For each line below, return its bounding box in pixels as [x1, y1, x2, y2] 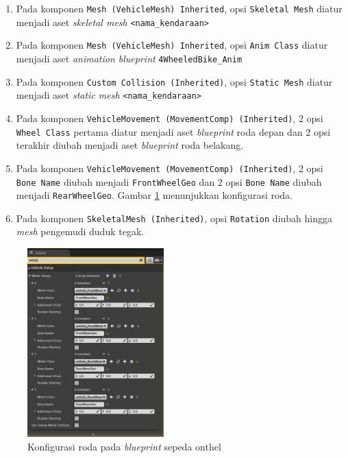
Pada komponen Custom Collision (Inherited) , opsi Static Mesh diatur [16, 74, 333, 88]
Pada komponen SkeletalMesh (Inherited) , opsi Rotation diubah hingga [16, 210, 332, 225]
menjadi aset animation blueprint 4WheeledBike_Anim [16, 51, 243, 65]
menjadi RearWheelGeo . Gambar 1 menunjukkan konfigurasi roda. [16, 188, 293, 202]
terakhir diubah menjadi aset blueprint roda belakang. [16, 138, 244, 152]
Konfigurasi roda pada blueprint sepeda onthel [27, 439, 221, 454]
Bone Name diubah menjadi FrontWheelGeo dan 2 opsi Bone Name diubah [16, 174, 322, 189]
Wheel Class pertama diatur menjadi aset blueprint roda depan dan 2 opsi [16, 124, 331, 138]
